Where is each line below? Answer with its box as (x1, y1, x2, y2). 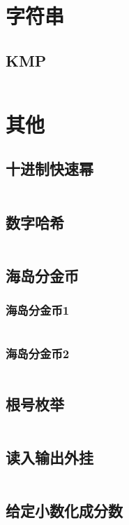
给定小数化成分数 (6, 500, 123, 521)
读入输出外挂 (6, 446, 93, 468)
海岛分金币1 (6, 301, 70, 319)
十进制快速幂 (6, 158, 93, 179)
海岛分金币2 (6, 345, 70, 362)
